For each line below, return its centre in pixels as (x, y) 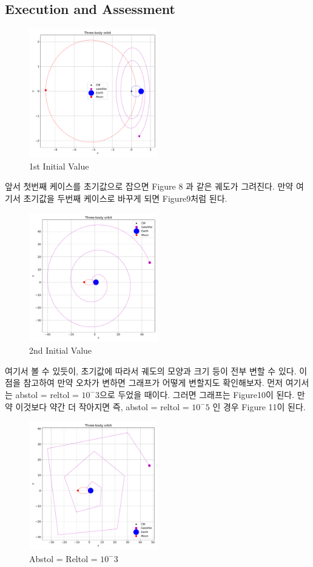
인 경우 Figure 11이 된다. (259, 406)
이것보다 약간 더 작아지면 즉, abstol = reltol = (102, 406)
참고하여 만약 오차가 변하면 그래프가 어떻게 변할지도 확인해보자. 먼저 (153, 383)
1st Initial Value (59, 166)
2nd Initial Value (61, 350)
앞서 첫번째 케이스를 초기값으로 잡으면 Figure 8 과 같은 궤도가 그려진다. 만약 (149, 186)
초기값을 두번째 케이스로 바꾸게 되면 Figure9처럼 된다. (125, 198)
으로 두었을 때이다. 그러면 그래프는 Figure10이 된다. (197, 394)
